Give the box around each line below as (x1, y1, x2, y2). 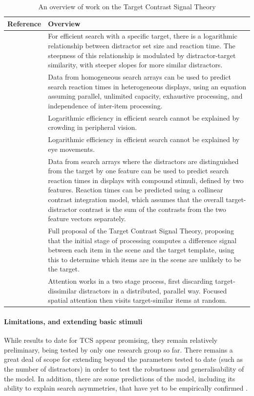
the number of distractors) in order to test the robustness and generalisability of (4, 364, 244, 374)
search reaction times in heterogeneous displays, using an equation (48, 81, 247, 91)
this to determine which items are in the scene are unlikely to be (48, 254, 241, 264)
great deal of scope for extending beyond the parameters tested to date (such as (4, 354, 243, 364)
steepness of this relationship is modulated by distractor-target (48, 50, 236, 60)
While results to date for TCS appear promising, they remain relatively (4, 335, 218, 345)
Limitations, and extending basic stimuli (4, 316, 143, 327)
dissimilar (48, 285, 77, 295)
